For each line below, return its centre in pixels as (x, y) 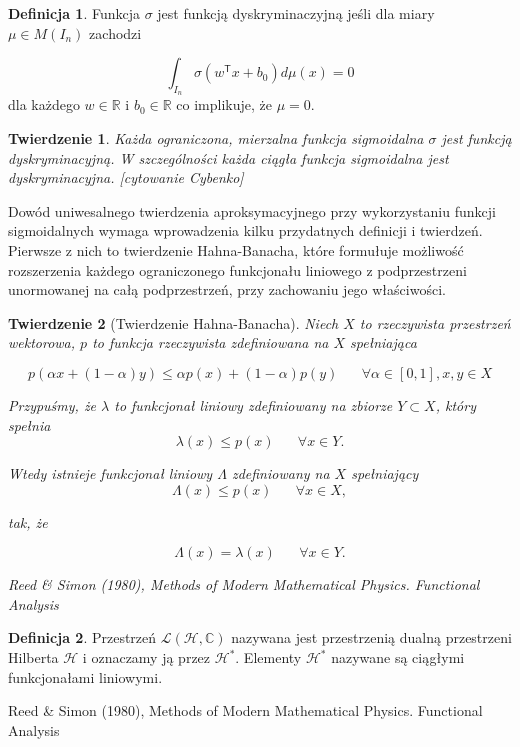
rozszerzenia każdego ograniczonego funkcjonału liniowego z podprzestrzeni (237, 269)
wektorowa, (42, 342)
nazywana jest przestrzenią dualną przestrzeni (371, 637)
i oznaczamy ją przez (146, 657)
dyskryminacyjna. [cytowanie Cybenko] (126, 177)
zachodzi (115, 32)
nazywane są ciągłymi (398, 657)
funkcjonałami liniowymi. (85, 676)
